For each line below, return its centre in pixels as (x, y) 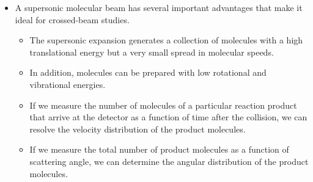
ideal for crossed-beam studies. (72, 19)
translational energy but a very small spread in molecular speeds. (152, 52)
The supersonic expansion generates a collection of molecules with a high (166, 40)
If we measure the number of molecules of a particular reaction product (163, 105)
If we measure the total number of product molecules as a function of (159, 149)
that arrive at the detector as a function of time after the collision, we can (168, 117)
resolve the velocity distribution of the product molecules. (138, 129)
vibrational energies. (68, 84)
